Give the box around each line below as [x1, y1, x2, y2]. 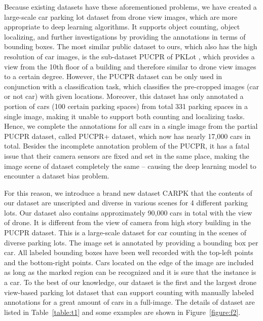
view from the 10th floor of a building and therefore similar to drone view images [4, 61, 256, 72]
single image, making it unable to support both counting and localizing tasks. [4, 111, 245, 121]
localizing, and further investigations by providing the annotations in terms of [4, 31, 246, 42]
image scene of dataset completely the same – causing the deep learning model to [4, 160, 256, 171]
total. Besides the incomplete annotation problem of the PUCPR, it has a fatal [4, 140, 250, 151]
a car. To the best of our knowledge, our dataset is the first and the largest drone [4, 277, 256, 288]
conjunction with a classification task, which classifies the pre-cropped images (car [4, 81, 259, 91]
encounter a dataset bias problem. [4, 170, 109, 181]
